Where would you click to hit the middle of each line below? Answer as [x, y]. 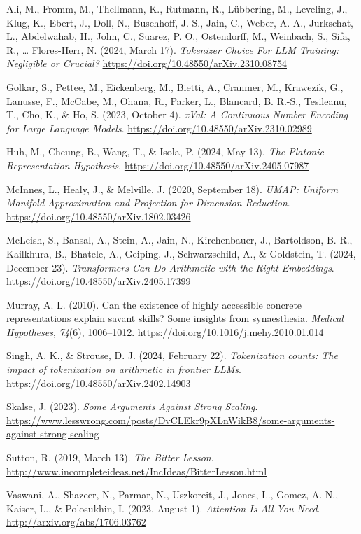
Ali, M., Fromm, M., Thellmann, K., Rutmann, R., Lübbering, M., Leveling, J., [177, 8]
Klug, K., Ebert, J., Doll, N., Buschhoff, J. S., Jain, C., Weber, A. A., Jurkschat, [180, 22]
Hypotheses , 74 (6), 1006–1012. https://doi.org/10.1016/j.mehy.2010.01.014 [165, 331]
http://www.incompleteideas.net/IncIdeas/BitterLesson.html [137, 471]
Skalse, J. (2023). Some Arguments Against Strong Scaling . [132, 406]
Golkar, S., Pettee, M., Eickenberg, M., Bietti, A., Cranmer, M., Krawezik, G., [175, 86]
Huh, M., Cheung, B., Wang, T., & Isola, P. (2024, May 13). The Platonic [165, 152]
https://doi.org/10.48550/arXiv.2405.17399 [99, 281]
